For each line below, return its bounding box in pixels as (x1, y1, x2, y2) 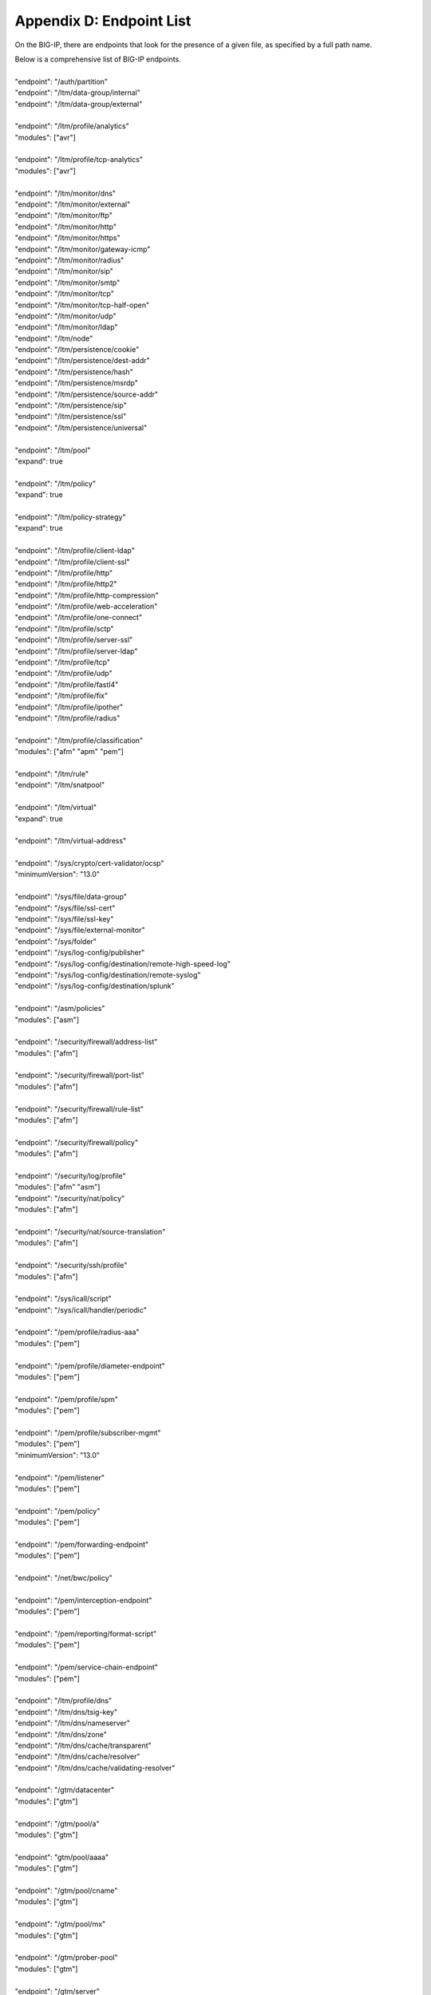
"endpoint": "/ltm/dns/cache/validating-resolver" (14, 1763, 176, 1772)
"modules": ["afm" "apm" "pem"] (14, 747, 124, 757)
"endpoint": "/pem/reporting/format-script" (14, 1629, 157, 1639)
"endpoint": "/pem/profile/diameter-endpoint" (14, 1361, 165, 1370)
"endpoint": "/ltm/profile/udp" (14, 669, 113, 678)
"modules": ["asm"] (14, 1014, 80, 1025)
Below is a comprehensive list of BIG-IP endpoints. (14, 54, 181, 64)
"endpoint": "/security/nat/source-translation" (14, 1227, 166, 1236)
